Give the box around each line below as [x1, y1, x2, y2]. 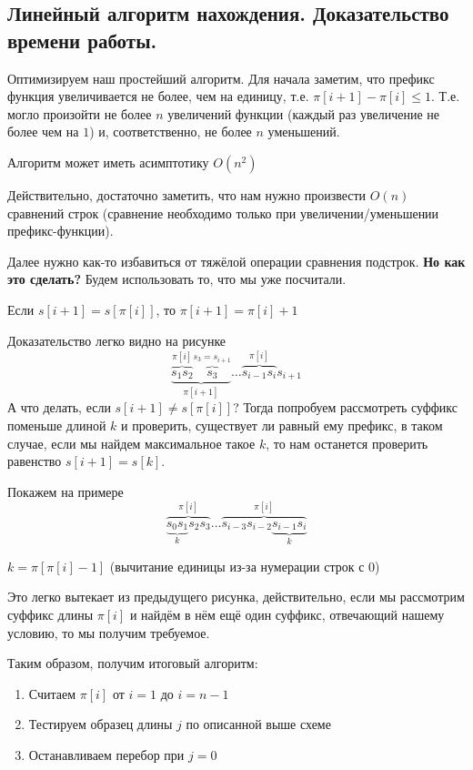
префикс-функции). [7, 221, 114, 240]
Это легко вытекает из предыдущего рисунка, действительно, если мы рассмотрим [7, 587, 465, 606]
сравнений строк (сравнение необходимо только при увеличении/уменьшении [7, 203, 439, 222]
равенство [7, 451, 62, 471]
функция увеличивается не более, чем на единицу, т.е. [7, 86, 309, 106]
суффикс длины [7, 604, 94, 623]
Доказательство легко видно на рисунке [7, 330, 226, 350]
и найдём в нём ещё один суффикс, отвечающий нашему [129, 604, 445, 623]
